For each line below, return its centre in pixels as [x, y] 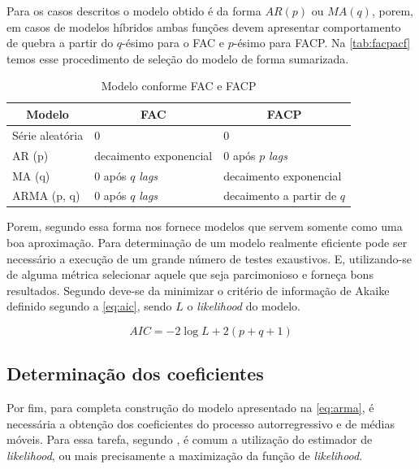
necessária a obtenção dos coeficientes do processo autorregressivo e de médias [201, 423]
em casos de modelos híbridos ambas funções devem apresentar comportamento [204, 26]
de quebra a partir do [60, 43]
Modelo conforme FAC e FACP [179, 86]
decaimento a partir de [280, 195]
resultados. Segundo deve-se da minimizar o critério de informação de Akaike [198, 290]
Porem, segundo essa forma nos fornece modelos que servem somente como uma [205, 226]
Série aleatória [48, 135]
